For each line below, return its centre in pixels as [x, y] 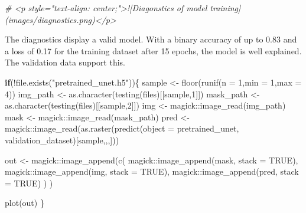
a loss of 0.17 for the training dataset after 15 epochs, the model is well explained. [153, 50]
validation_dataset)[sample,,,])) [62, 140]
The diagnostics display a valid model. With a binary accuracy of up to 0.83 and [151, 39]
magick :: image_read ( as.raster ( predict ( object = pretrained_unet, [122, 128]
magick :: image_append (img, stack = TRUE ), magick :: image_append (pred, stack [152, 171]
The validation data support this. [65, 62]
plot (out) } [25, 203]
